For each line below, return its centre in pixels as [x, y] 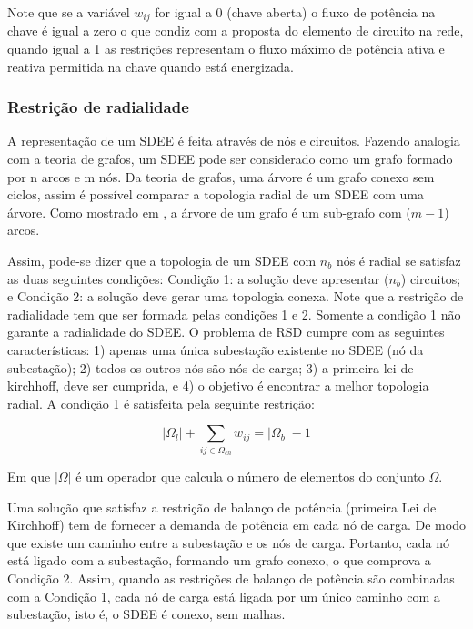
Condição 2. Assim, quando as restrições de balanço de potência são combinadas [231, 578]
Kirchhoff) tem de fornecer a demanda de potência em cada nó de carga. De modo [236, 525]
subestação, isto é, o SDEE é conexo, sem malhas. [146, 614]
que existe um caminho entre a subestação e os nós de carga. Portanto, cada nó [228, 542]
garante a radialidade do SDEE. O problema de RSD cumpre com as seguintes [226, 332]
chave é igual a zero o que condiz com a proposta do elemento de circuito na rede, [236, 30]
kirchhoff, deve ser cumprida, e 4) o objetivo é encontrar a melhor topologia [218, 386]
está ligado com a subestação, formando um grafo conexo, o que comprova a [219, 560]
